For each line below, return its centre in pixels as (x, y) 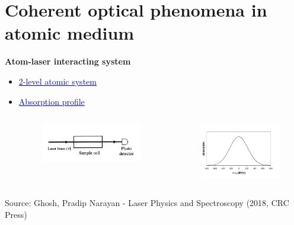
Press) (16, 214)
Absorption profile (52, 101)
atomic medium (70, 33)
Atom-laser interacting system (68, 61)
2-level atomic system (57, 81)
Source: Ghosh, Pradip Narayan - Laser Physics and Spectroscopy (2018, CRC (147, 203)
